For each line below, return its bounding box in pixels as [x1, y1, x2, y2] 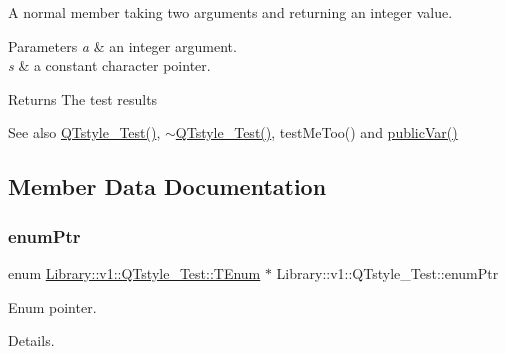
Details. [8, 330, 55, 351]
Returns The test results [8, 88, 158, 109]
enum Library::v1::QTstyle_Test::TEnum [8, 262, 261, 283]
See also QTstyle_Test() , [8, 122, 161, 143]
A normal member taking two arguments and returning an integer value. [8, 2, 453, 22]
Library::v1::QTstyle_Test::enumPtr [276, 262, 499, 283]
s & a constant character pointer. [8, 55, 211, 76]
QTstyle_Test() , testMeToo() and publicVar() [175, 122, 458, 143]
